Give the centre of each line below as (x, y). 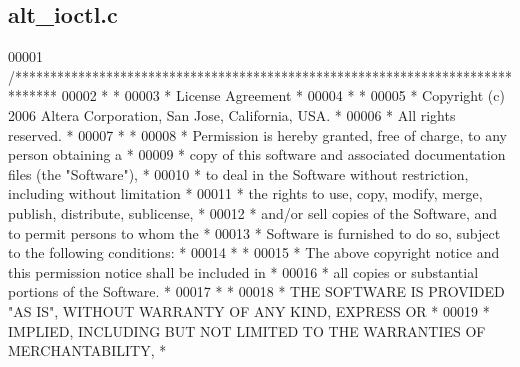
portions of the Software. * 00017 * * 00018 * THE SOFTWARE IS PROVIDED (256, 291)
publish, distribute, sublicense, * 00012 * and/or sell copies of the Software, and (253, 212)
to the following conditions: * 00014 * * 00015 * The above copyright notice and (254, 252)
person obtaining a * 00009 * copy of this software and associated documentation (257, 154)
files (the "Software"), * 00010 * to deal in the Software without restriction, (238, 173)
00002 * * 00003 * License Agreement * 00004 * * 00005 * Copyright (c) (283, 95)
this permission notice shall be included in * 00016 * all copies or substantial (243, 271)
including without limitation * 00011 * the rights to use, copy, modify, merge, (245, 193)
